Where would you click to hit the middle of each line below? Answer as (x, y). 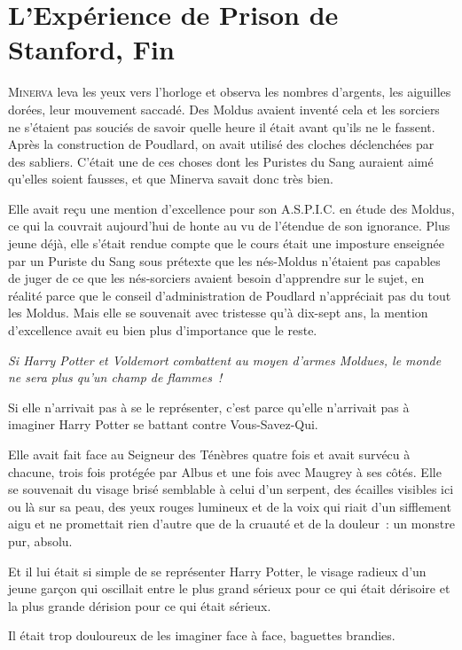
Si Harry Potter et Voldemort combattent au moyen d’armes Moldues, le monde (225, 360)
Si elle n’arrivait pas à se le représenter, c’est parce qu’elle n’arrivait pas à (209, 407)
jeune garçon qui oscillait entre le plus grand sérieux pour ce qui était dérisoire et (229, 588)
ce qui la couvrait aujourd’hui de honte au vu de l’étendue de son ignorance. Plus (229, 226)
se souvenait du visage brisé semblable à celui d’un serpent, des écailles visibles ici (231, 489)
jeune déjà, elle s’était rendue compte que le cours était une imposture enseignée (226, 243)
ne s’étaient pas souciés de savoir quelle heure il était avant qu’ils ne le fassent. (222, 126)
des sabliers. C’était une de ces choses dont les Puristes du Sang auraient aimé (221, 161)
